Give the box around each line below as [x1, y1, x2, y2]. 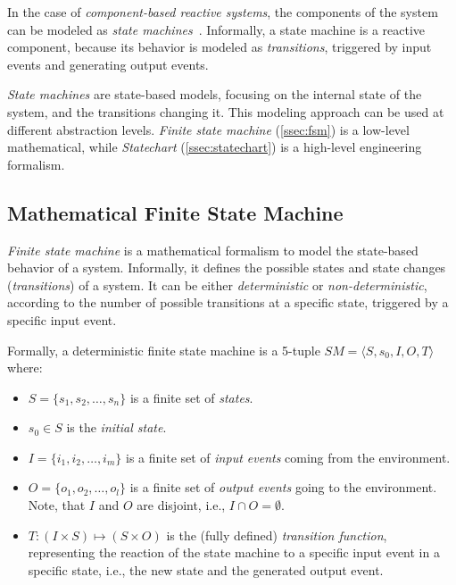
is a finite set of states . [129, 388, 253, 406]
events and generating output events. [7, 54, 209, 73]
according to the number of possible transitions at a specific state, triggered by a [7, 293, 449, 312]
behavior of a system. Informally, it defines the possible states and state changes [7, 258, 446, 277]
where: [7, 358, 43, 377]
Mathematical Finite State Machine [7, 198, 344, 226]
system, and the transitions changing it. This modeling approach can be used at [7, 102, 444, 121]
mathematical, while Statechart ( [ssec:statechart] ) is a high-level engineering [7, 138, 422, 156]
